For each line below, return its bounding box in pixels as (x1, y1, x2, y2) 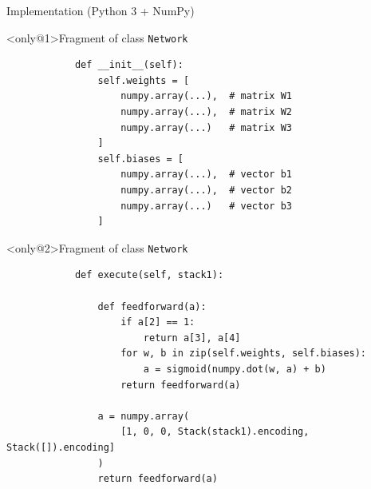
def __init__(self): (74, 59, 184, 71)
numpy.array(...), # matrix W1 (120, 90, 292, 102)
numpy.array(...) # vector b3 (120, 200, 292, 212)
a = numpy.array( (97, 410, 190, 422)
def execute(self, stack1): (74, 269, 224, 281)
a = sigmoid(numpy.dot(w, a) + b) (143, 364, 326, 375)
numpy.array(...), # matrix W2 (120, 106, 292, 118)
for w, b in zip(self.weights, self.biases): (120, 348, 367, 360)
